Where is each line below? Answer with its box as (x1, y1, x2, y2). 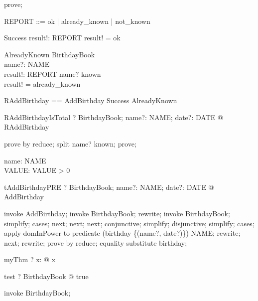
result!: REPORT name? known (4, 68, 101, 79)
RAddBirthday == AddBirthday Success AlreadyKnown (4, 95, 177, 106)
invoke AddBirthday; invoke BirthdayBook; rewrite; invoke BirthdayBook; (4, 208, 230, 218)
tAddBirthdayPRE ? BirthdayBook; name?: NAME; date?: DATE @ (4, 181, 214, 192)
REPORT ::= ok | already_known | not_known (4, 15, 150, 26)
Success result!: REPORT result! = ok (4, 32, 121, 43)
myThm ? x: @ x (4, 254, 56, 265)
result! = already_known (4, 78, 81, 89)
